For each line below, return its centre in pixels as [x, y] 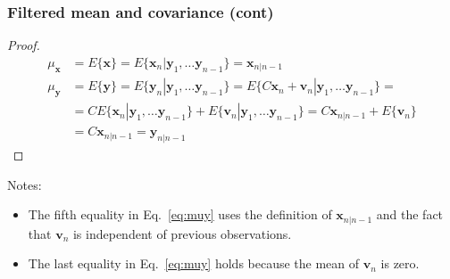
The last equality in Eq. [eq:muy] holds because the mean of [194, 263]
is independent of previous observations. [182, 233]
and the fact [410, 214]
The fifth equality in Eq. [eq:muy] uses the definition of [180, 214]
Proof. [24, 45]
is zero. [400, 263]
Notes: [25, 184]
